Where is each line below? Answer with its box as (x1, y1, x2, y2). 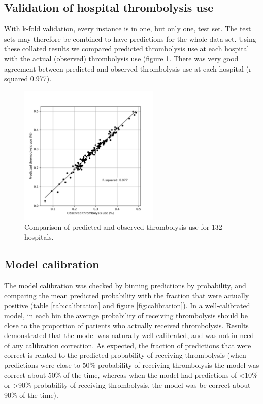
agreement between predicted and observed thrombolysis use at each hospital (4, 63, 244, 74)
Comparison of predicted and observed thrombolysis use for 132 (24, 221, 222, 232)
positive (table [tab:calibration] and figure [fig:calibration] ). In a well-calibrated (4, 300, 250, 311)
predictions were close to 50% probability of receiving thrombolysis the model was (4, 359, 259, 370)
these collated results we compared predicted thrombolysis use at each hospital (4, 43, 249, 54)
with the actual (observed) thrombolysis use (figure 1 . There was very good (4, 53, 239, 63)
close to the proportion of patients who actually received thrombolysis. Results (4, 320, 249, 330)
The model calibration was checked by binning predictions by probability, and (4, 280, 246, 291)
